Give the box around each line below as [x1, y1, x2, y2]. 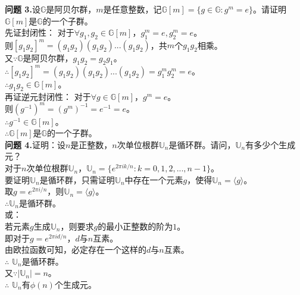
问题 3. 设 [5, 3, 40, 15]
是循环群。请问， [168, 138, 236, 150]
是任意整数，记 [103, 3, 162, 15]
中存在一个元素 [124, 173, 183, 186]
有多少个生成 [245, 138, 296, 150]
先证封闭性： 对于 [5, 26, 74, 39]
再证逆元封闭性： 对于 [5, 90, 91, 102]
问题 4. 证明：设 [5, 138, 65, 150]
